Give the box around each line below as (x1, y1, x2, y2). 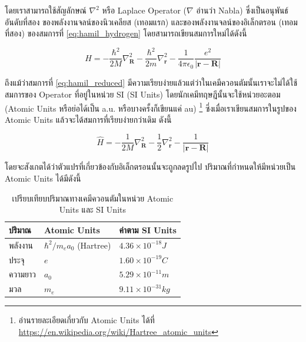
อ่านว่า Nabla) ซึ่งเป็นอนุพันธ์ (196, 4, 288, 16)
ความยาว (9, 268, 36, 280)
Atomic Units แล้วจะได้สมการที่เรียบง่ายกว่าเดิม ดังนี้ (5, 113, 172, 125)
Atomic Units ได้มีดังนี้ (5, 172, 81, 185)
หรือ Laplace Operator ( (102, 4, 187, 16)
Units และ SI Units (59, 203, 126, 216)
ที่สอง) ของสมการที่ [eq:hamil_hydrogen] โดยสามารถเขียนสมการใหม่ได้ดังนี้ (5, 27, 247, 39)
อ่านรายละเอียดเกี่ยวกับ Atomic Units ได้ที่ (18, 314, 155, 326)
